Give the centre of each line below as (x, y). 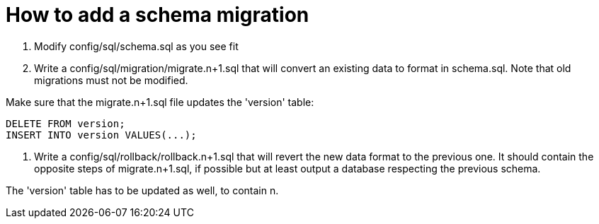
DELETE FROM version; (65, 123)
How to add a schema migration (158, 15)
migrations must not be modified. (111, 80)
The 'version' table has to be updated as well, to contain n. (142, 190)
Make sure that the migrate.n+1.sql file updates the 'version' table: (160, 102)
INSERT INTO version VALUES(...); (101, 135)
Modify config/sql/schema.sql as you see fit (136, 46)
